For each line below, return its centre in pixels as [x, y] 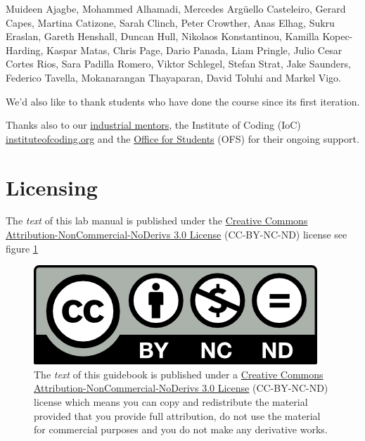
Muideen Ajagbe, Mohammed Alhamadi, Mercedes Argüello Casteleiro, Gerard [176, 8]
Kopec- [338, 36]
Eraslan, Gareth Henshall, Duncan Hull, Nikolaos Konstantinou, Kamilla [162, 36]
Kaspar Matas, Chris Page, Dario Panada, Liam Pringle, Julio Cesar [194, 50]
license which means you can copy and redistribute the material [171, 402]
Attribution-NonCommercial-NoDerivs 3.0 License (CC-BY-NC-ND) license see [177, 235]
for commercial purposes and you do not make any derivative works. [181, 429]
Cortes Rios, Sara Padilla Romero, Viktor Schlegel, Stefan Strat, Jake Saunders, [178, 64]
